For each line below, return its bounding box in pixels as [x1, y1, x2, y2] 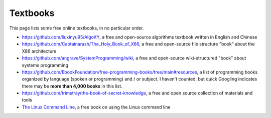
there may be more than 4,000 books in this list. [22, 83, 122, 89]
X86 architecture [22, 48, 57, 54]
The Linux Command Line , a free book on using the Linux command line [22, 104, 171, 110]
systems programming [22, 62, 69, 68]
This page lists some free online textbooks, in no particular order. [9, 25, 144, 31]
